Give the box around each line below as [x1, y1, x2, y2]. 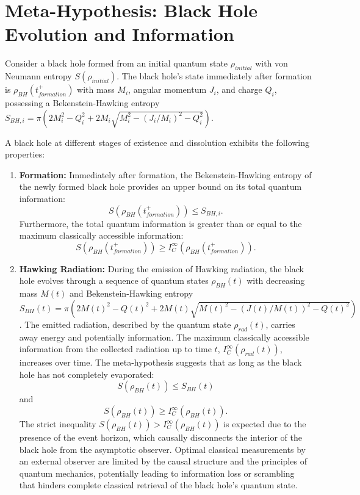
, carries [265, 317, 295, 330]
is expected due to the [223, 417, 306, 430]
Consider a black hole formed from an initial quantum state [5, 57, 228, 70]
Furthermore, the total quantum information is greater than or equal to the [19, 217, 302, 229]
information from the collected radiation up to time [19, 342, 212, 355]
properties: [5, 148, 45, 161]
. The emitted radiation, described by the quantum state [19, 317, 231, 330]
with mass [77, 83, 115, 96]
